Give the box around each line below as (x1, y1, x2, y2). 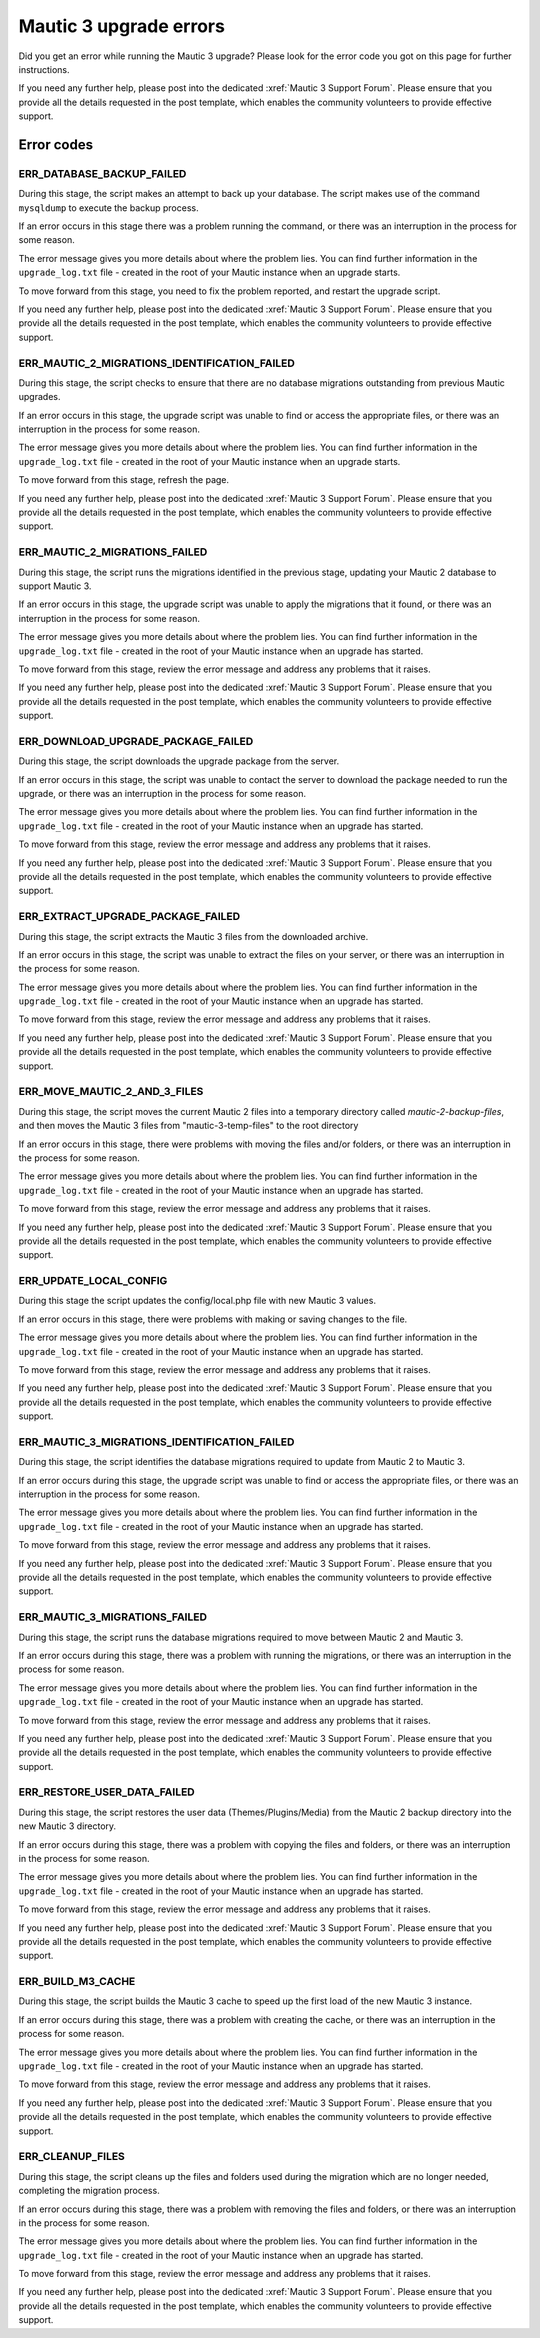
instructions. (18, 63, 70, 75)
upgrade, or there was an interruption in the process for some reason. (18, 788, 307, 800)
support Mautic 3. (18, 580, 92, 592)
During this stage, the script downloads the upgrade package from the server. (18, 755, 340, 767)
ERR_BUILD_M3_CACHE (18, 1975, 136, 1989)
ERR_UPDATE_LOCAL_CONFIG (18, 1274, 168, 1288)
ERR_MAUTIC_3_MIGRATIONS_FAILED (18, 1610, 207, 1624)
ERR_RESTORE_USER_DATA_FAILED (18, 1785, 195, 1799)
